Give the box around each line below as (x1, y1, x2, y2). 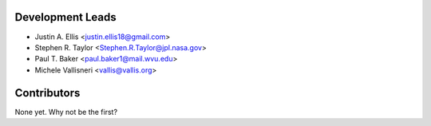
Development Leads (14, 10, 117, 24)
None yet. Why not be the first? (14, 107, 118, 116)
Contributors (14, 86, 81, 100)
